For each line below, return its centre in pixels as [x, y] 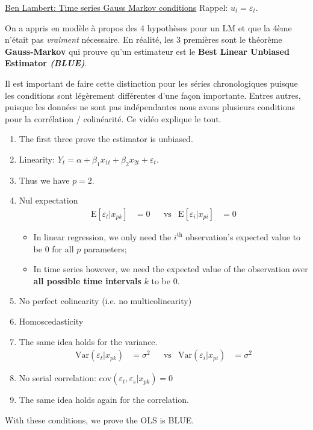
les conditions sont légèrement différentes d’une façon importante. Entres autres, [153, 95]
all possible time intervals [87, 280]
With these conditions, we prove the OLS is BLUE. [100, 419]
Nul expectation [48, 200]
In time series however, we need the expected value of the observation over [171, 269]
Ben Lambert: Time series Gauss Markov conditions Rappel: [116, 7]
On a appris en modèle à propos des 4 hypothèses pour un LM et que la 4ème [148, 27]
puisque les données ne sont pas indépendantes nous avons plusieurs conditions [150, 107]
